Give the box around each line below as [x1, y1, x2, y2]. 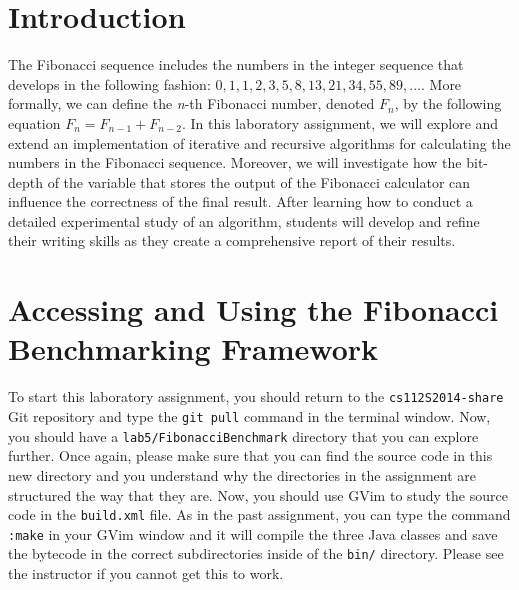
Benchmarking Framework [8, 328, 379, 369]
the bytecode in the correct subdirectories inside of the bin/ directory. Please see [8, 543, 504, 564]
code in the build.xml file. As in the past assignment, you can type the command [8, 504, 511, 525]
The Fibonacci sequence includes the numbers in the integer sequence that [8, 54, 464, 75]
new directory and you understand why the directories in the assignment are [8, 464, 476, 485]
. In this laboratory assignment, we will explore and [181, 112, 499, 133]
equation [8, 112, 61, 133]
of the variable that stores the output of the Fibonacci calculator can [47, 171, 471, 192]
